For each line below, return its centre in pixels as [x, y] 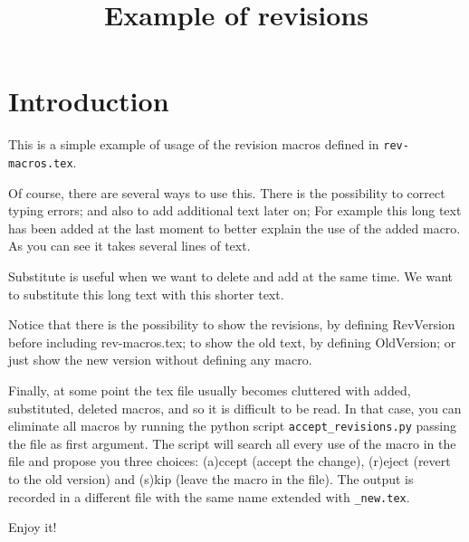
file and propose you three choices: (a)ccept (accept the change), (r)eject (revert [230, 461]
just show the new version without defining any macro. [160, 360]
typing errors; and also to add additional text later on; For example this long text [235, 210]
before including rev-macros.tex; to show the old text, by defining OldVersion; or [232, 342]
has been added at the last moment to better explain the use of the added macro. [234, 228]
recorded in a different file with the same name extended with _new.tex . [209, 496]
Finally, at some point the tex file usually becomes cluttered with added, [210, 390]
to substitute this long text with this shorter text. [146, 294]
